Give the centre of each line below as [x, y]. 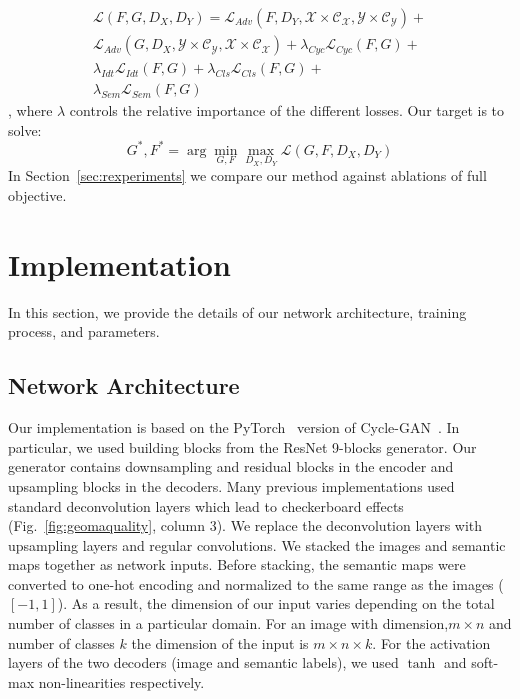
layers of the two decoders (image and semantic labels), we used [203, 662]
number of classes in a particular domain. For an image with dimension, [228, 623]
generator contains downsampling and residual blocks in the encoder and [231, 466]
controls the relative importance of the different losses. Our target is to [287, 110]
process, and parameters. [84, 331]
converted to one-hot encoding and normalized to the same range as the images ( [256, 583]
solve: [25, 129]
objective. [37, 195]
